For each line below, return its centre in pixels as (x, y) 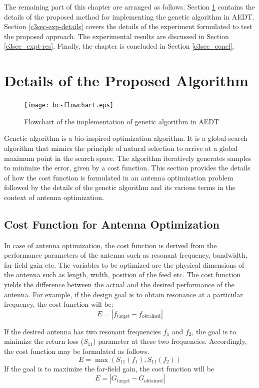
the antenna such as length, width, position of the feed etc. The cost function (122, 274)
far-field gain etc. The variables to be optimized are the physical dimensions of (124, 264)
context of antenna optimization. (54, 197)
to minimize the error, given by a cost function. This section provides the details (127, 168)
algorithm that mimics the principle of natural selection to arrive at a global (121, 148)
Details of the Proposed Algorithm (126, 80)
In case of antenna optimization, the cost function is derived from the (110, 245)
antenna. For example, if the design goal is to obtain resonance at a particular (123, 294)
